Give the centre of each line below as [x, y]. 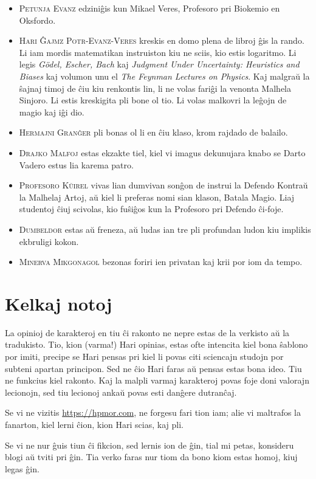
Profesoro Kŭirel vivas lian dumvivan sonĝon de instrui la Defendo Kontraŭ [163, 185]
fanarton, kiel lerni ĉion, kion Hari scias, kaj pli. [94, 424]
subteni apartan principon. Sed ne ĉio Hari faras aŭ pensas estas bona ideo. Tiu [153, 368]
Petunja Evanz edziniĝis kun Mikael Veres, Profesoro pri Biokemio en [149, 8]
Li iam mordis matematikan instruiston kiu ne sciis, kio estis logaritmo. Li [158, 52]
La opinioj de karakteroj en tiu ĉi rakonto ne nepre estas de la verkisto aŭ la [147, 332]
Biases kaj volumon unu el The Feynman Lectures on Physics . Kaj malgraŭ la [164, 76]
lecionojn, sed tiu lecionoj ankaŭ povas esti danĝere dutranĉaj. [121, 392]
